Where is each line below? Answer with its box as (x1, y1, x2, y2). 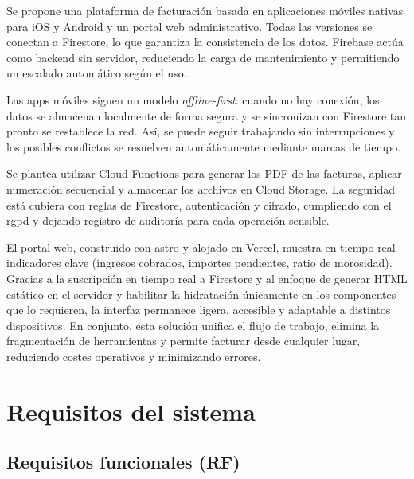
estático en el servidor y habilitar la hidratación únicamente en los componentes (6, 285, 396, 302)
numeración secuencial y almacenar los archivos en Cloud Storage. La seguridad (6, 180, 395, 197)
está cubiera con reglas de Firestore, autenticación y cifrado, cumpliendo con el (6, 196, 392, 213)
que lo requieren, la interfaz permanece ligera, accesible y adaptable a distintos (6, 301, 391, 318)
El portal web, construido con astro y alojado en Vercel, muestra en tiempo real (6, 238, 396, 255)
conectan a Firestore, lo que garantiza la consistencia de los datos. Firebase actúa (6, 33, 404, 50)
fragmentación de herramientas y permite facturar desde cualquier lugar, (6, 332, 361, 349)
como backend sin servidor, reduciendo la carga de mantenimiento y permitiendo (6, 49, 400, 65)
